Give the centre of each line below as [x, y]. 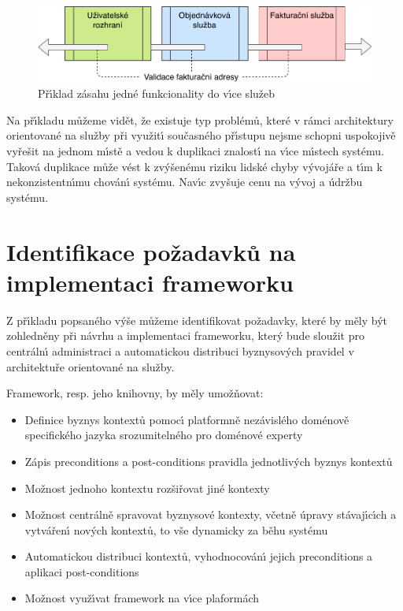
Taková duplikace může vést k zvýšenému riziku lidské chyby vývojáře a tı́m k [194, 166]
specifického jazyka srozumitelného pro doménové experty [164, 435]
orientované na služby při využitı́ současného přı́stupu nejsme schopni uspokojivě [201, 135]
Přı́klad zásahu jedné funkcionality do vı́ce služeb [157, 93]
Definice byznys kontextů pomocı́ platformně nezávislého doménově [187, 419]
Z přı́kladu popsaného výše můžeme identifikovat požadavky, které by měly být [197, 320]
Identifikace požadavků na [151, 251]
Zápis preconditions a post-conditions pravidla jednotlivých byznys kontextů [209, 461]
